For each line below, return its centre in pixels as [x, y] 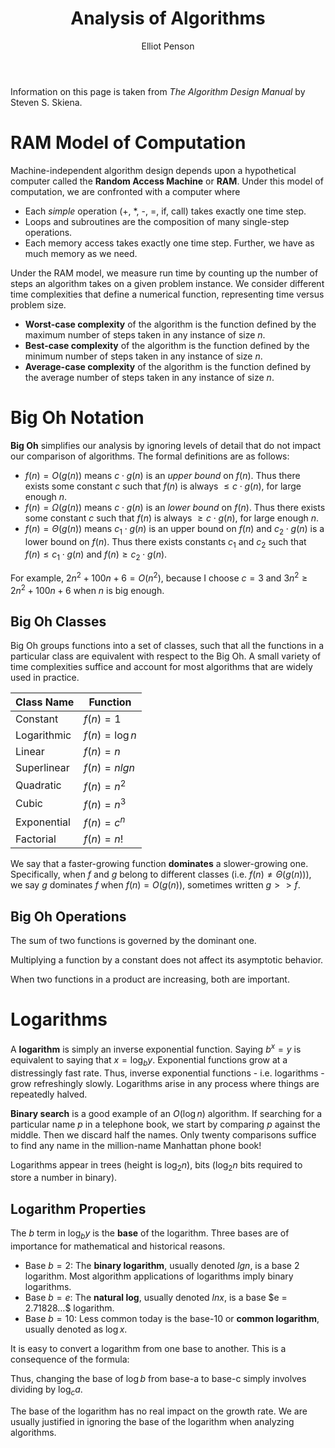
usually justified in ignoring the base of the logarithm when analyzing [152, 1421]
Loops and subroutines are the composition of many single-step [157, 221]
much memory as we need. [81, 253]
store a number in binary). [64, 1178]
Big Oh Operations [68, 916]
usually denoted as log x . [76, 1329]
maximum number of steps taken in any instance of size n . [145, 334]
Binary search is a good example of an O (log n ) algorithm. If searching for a [166, 1113]
